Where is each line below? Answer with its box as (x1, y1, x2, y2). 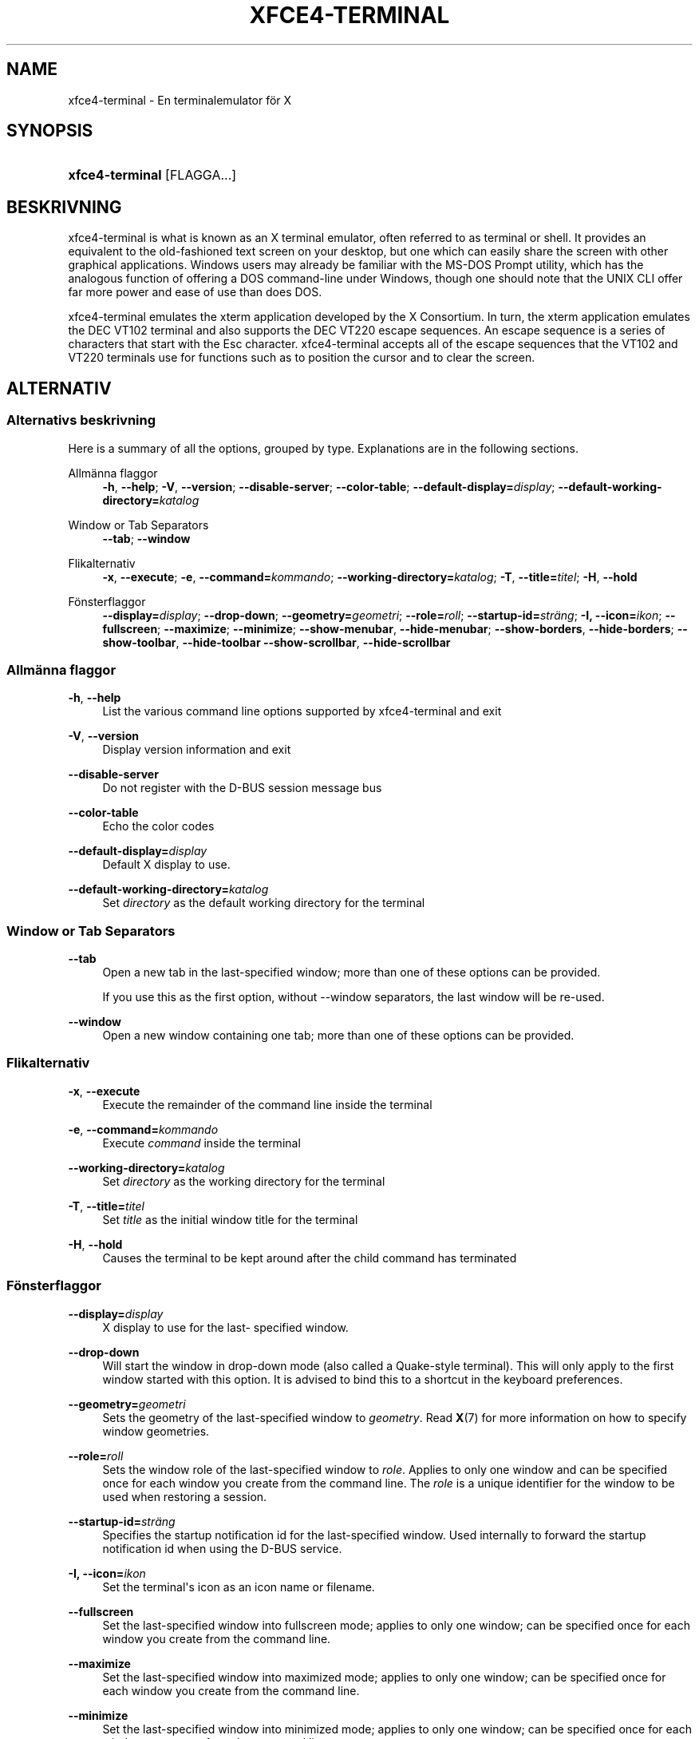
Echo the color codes (102, 819, 215, 834)
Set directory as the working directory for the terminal (102, 1174, 385, 1188)
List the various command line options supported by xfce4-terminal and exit (102, 704, 502, 719)
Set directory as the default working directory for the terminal (102, 896, 425, 910)
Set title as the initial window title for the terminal (102, 1212, 358, 1226)
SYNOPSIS (6, 121, 93, 141)
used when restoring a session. (102, 1489, 267, 1503)
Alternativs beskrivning (6, 412, 156, 429)
